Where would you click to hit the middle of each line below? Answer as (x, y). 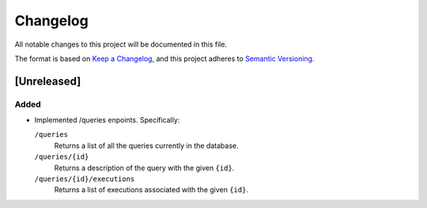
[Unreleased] (48, 81)
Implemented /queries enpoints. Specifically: (107, 120)
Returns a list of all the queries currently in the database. (146, 146)
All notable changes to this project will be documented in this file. (121, 44)
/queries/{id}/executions (85, 179)
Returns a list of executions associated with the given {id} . (151, 190)
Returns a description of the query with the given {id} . (144, 168)
